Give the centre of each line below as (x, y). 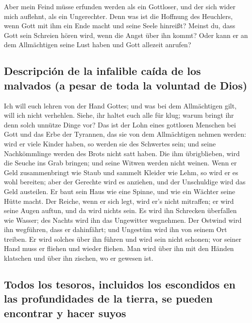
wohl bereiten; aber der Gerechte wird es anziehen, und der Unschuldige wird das (125, 182)
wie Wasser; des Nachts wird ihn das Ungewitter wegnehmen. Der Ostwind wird (123, 220)
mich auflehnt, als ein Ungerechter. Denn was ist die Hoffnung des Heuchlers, (118, 16)
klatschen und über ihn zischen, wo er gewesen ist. (79, 258)
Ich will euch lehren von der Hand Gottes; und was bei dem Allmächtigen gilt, (120, 105)
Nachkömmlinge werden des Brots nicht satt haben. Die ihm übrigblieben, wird (122, 153)
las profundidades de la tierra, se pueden (109, 298)
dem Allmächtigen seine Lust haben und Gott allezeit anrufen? (98, 45)
